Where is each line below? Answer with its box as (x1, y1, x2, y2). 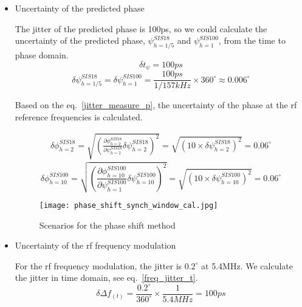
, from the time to (218, 34, 286, 47)
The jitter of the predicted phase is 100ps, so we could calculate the (15, 22, 267, 35)
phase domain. (15, 48, 69, 61)
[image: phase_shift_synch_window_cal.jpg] (39, 201, 218, 210)
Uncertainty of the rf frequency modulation (15, 239, 176, 252)
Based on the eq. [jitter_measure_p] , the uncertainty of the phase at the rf (15, 98, 297, 111)
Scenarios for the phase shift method (39, 218, 176, 231)
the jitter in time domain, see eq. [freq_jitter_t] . (15, 271, 198, 284)
